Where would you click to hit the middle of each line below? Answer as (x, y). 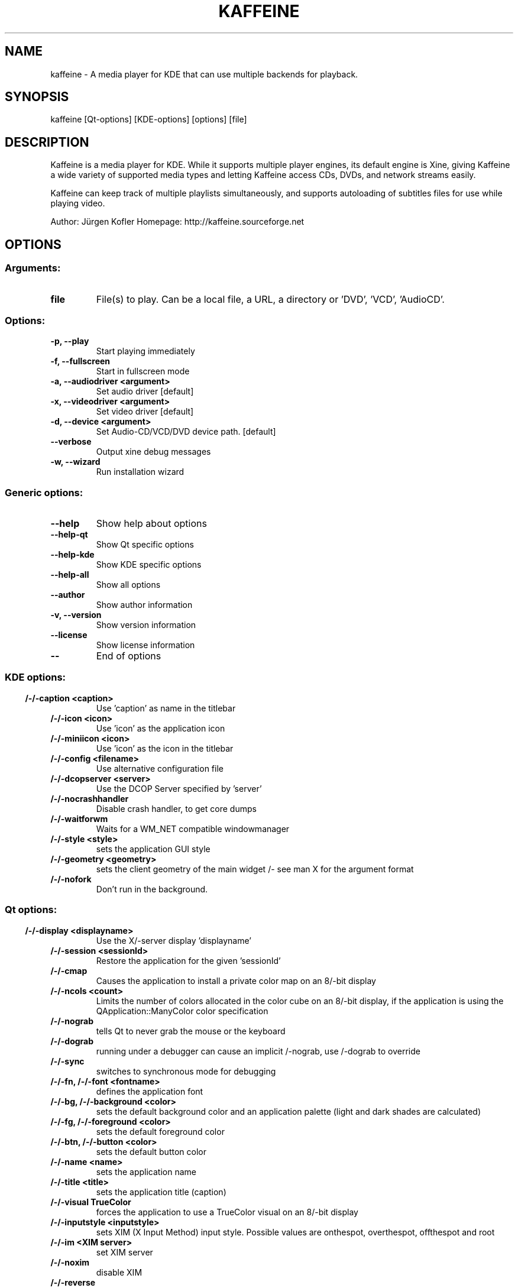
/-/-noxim (70, 1262)
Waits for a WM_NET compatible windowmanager (193, 829)
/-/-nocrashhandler (90, 798)
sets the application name (146, 1172)
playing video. (78, 203)
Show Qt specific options (145, 544)
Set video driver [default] (145, 412)
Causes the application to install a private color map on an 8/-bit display (236, 980)
